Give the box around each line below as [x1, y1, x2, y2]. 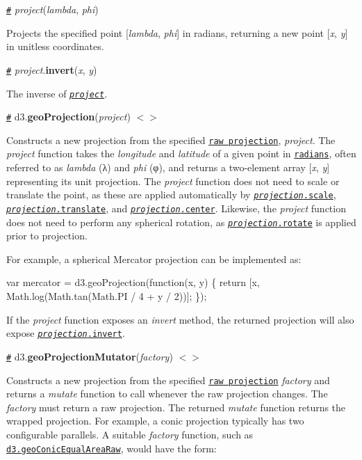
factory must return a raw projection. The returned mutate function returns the [6, 399, 346, 414]
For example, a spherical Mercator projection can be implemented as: [6, 251, 302, 266]
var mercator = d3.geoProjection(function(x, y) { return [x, [6, 275, 260, 290]
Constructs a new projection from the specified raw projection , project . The [6, 132, 336, 147]
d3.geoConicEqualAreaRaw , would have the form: [6, 441, 217, 455]
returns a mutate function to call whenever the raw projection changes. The [6, 386, 328, 401]
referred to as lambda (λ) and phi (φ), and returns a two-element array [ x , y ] [6, 160, 330, 175]
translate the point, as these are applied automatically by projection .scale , [6, 187, 336, 202]
